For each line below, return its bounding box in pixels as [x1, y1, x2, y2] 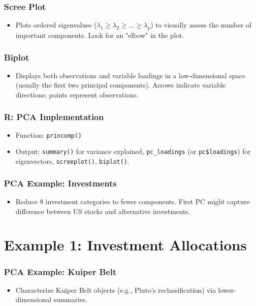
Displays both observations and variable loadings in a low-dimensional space [15, 70, 246, 80]
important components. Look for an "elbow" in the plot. [15, 30, 184, 40]
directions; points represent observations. [15, 90, 139, 100]
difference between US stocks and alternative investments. [15, 206, 191, 216]
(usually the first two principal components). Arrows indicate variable [15, 80, 226, 90]
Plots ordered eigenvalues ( [15, 20, 97, 30]
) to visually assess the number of [150, 20, 252, 30]
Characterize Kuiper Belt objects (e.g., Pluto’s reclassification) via [15, 284, 216, 295]
